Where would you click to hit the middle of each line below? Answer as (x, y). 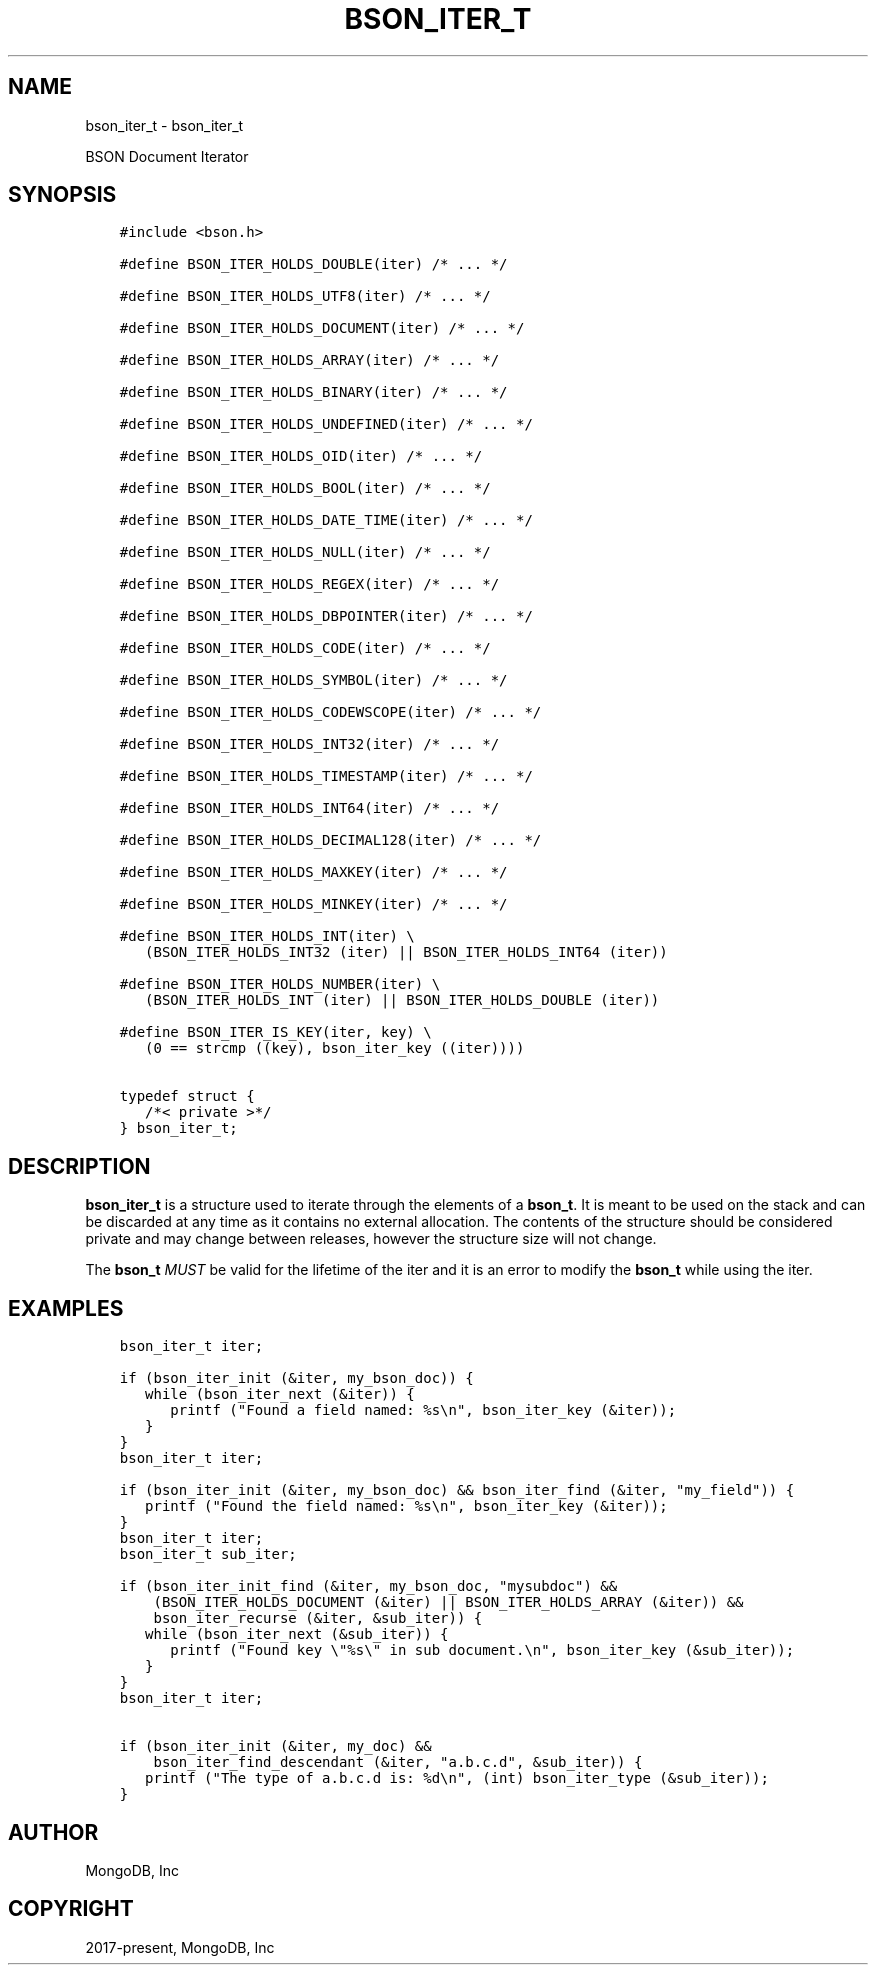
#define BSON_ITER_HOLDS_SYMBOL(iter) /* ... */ (313, 680)
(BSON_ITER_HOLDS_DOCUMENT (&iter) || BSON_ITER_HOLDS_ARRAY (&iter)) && (448, 1602)
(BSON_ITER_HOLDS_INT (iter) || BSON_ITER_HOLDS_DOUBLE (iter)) (402, 1000)
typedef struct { (187, 1096)
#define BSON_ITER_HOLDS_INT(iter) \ (267, 936)
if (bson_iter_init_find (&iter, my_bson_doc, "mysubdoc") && (368, 1586)
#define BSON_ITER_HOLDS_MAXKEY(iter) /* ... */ (313, 872)
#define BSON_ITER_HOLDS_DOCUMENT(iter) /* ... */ (322, 328)
